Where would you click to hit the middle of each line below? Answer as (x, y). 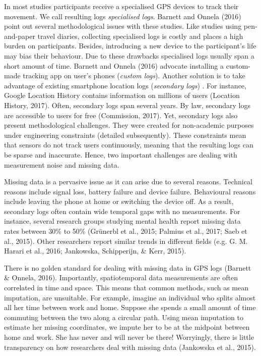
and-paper (20, 36)
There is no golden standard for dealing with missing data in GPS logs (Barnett (128, 267)
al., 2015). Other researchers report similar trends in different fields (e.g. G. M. (126, 241)
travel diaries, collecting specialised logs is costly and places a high (140, 36)
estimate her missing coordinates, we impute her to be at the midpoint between (127, 327)
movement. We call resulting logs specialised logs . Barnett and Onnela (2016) (123, 16)
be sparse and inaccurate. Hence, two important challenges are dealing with (121, 154)
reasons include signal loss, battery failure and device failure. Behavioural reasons (130, 191)
